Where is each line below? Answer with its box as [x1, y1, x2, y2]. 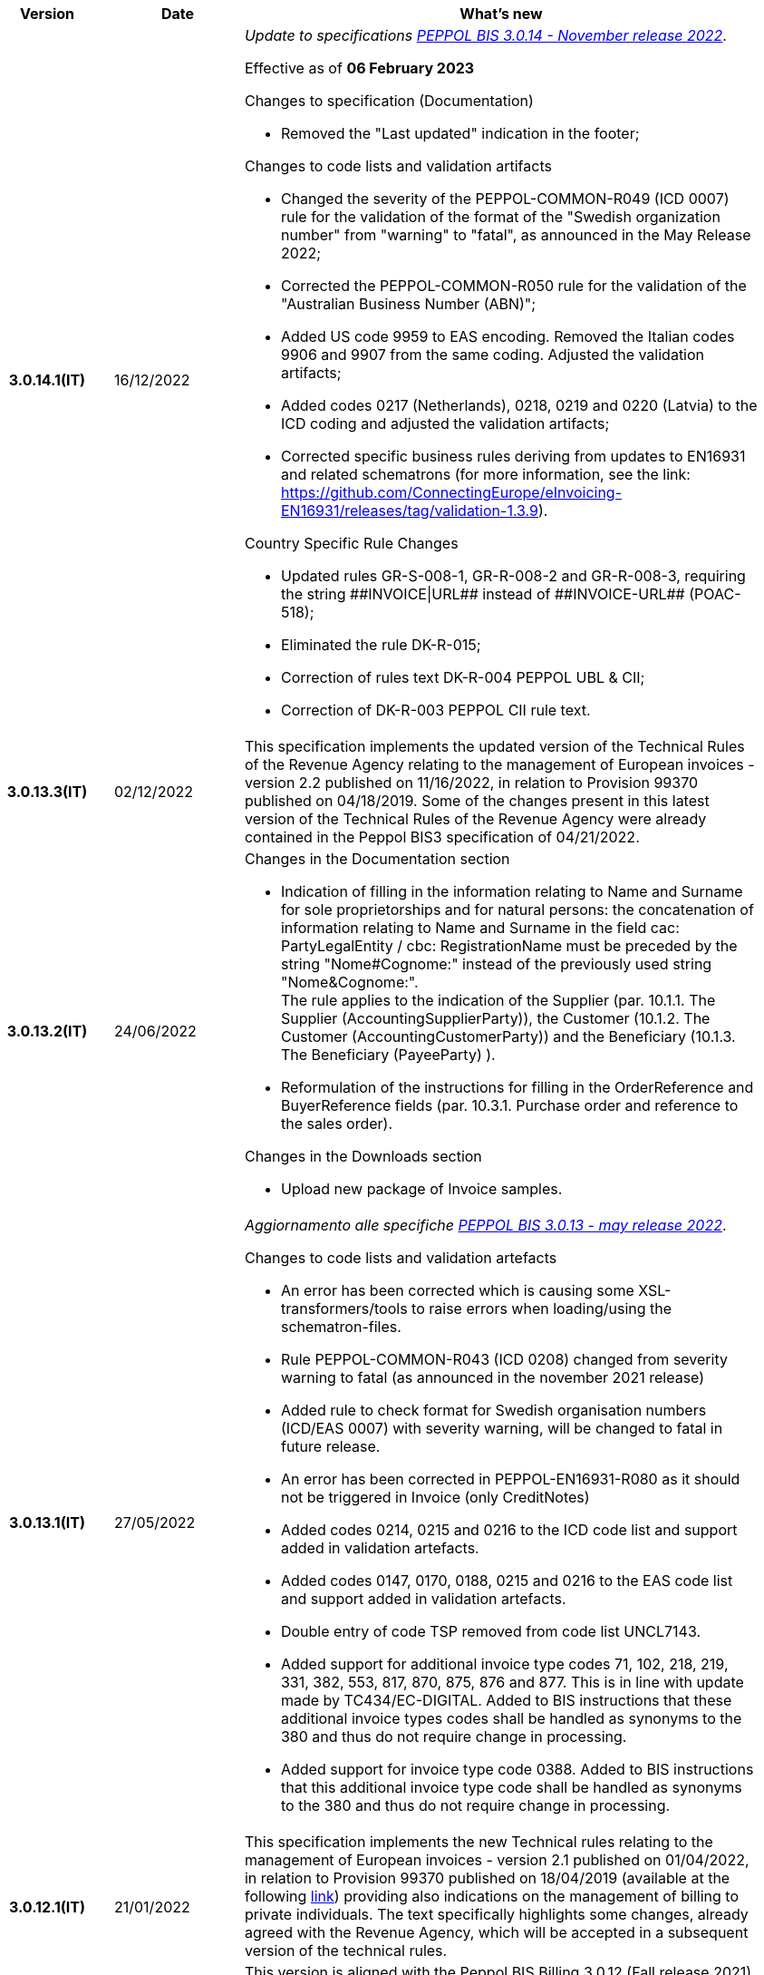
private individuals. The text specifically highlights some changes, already [244, 1905, 749, 1923]
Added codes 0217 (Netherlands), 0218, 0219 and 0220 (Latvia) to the [280, 396, 758, 414]
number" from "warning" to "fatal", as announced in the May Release [280, 226, 751, 244]
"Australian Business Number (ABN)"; [280, 295, 537, 313]
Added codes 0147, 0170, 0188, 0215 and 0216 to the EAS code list [280, 1571, 733, 1590]
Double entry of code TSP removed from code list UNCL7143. [280, 1622, 701, 1640]
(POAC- [689, 585, 741, 603]
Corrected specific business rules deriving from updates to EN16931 [280, 447, 746, 465]
